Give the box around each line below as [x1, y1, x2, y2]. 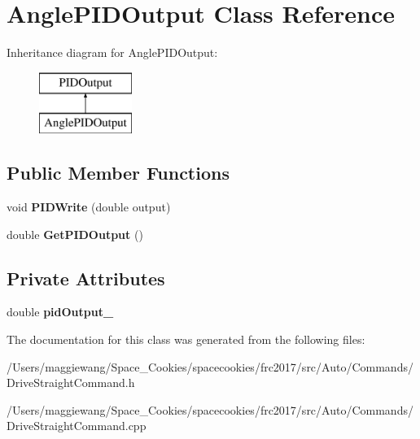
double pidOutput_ [7, 303, 114, 320]
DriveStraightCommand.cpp [7, 417, 147, 434]
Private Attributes [7, 265, 165, 290]
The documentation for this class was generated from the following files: [7, 331, 365, 348]
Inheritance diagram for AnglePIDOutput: [7, 44, 218, 61]
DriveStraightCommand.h [7, 374, 135, 391]
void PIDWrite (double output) [7, 198, 171, 215]
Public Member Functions [7, 160, 230, 185]
